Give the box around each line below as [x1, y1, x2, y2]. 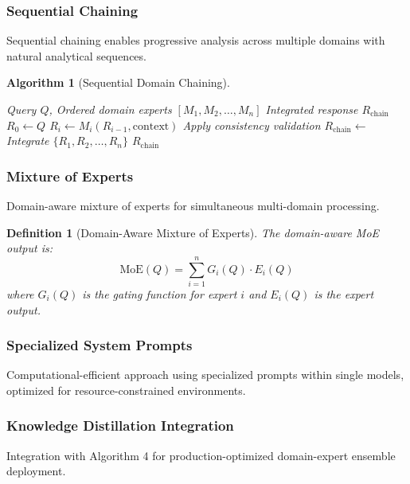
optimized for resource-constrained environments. [6, 381, 246, 398]
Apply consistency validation [182, 116, 321, 133]
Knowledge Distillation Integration [6, 416, 234, 435]
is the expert [314, 285, 374, 302]
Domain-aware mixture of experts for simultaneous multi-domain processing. [6, 197, 380, 213]
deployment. [6, 463, 66, 479]
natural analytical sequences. [6, 47, 146, 64]
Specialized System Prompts [6, 335, 193, 355]
